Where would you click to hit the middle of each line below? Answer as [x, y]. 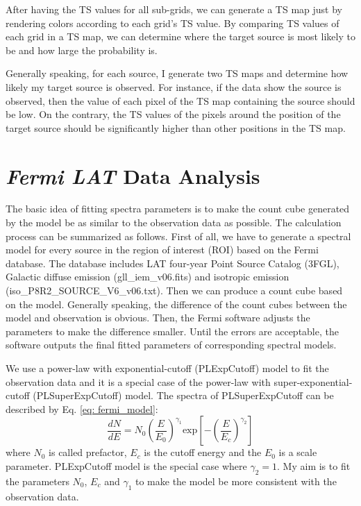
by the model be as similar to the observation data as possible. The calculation [174, 222]
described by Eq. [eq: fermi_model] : [82, 408]
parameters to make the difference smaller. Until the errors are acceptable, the [172, 331]
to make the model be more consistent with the [236, 481]
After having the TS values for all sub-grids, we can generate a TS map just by [174, 9]
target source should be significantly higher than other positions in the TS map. [176, 127]
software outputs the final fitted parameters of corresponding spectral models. [171, 345]
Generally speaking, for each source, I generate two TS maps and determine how [177, 73]
